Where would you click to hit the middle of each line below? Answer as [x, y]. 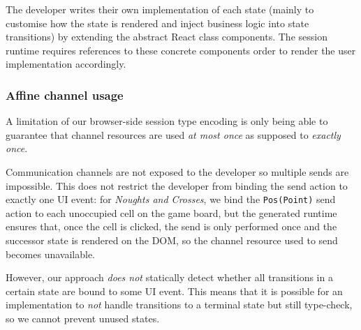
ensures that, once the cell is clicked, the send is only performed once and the [171, 226]
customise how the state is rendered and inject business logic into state [157, 23]
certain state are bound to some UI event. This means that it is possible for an [174, 291]
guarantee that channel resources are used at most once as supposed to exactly [173, 134]
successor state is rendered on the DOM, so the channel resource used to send [172, 240]
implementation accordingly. [66, 64]
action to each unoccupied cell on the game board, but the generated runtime [171, 212]
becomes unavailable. [51, 254]
